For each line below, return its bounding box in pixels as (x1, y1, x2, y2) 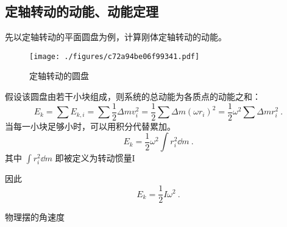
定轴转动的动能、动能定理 (5, 2, 158, 21)
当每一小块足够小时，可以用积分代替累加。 (5, 119, 175, 132)
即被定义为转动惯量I (55, 152, 135, 164)
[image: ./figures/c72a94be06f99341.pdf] (29, 52, 200, 61)
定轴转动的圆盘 (29, 69, 89, 82)
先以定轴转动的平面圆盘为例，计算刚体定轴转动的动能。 (5, 30, 227, 43)
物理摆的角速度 (5, 211, 65, 223)
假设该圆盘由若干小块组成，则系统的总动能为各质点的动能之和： (5, 90, 261, 103)
